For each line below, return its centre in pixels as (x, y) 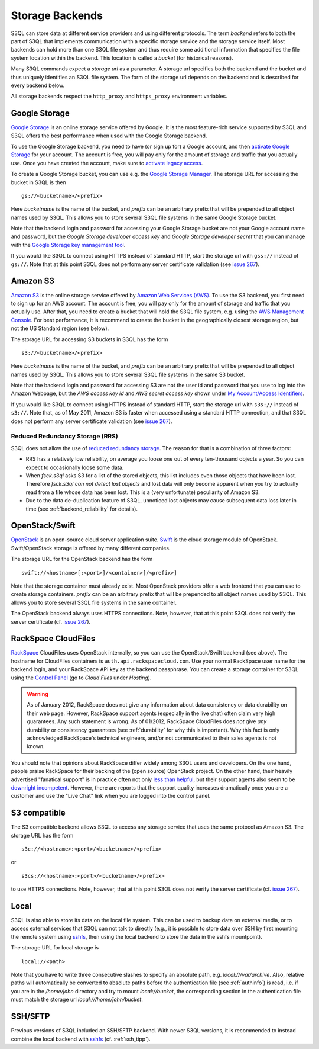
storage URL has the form (42, 835)
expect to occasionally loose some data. (75, 467)
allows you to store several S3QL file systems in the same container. (94, 602)
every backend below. (38, 85)
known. (36, 746)
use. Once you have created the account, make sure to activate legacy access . (107, 163)
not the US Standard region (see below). (60, 328)
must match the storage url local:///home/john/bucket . (77, 1000)
